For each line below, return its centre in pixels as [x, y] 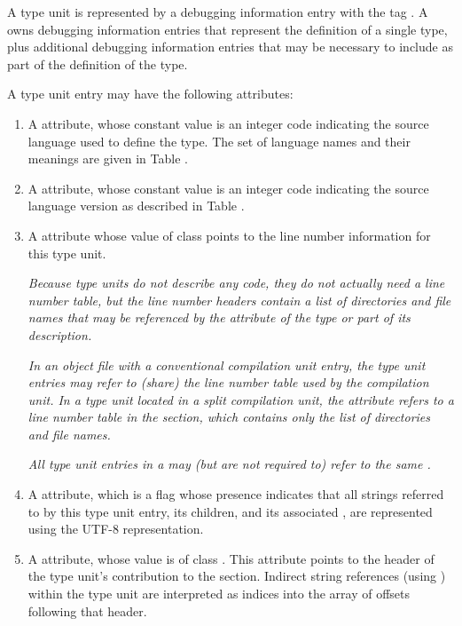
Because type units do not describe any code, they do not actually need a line [236, 283]
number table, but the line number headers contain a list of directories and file [239, 300]
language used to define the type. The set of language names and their [219, 141]
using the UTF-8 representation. [116, 529]
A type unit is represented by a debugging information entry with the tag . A [218, 12]
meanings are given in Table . [108, 158]
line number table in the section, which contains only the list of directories [229, 417]
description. [60, 334]
